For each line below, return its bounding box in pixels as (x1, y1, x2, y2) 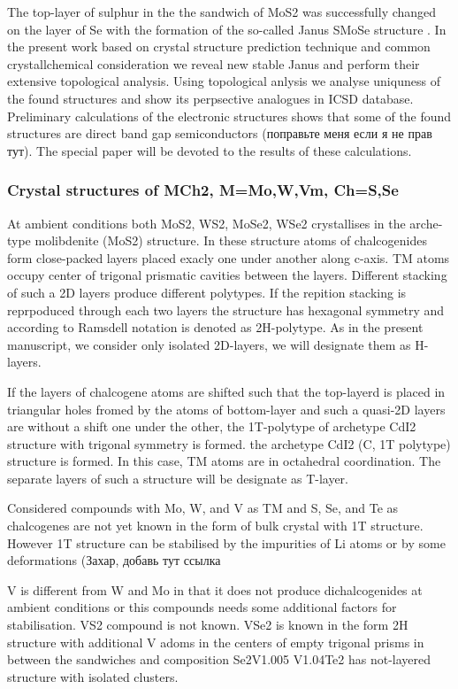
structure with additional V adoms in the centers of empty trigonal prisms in (7, 632, 424, 651)
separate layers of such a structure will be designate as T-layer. (7, 468, 348, 487)
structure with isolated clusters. (7, 667, 179, 685)
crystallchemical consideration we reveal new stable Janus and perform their (7, 54, 420, 73)
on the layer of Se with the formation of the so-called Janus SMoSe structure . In (7, 19, 447, 38)
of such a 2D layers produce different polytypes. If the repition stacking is (7, 283, 407, 301)
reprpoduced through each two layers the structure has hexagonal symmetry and (7, 300, 445, 319)
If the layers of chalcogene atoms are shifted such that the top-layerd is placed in (7, 382, 446, 400)
